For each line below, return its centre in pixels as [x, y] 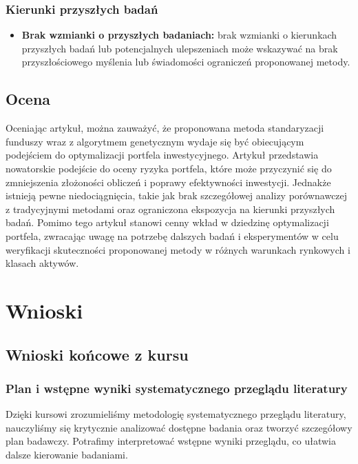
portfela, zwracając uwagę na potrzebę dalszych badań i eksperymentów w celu [172, 235]
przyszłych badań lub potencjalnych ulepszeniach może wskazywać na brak [180, 48]
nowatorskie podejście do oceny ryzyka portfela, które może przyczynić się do [169, 168]
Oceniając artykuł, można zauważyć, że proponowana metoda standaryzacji [165, 128]
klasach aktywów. [42, 263]
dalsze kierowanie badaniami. [67, 454]
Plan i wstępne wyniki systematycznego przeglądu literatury [177, 388]
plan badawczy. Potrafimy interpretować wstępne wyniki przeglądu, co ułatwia [171, 441]
